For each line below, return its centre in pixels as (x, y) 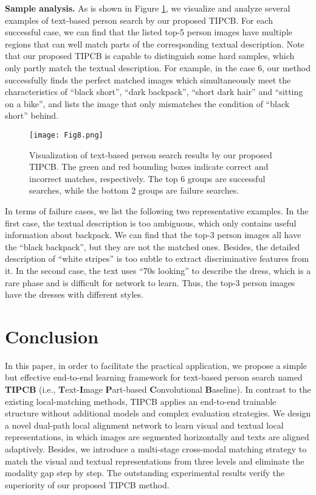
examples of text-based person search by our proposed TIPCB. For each (139, 20)
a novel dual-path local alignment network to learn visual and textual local (144, 425)
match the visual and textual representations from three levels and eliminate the (155, 461)
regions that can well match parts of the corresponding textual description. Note (155, 44)
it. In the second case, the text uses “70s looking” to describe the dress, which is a (158, 270)
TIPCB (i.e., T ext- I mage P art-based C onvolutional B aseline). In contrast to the (158, 389)
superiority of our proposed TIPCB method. (87, 484)
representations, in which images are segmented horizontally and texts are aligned (157, 437)
